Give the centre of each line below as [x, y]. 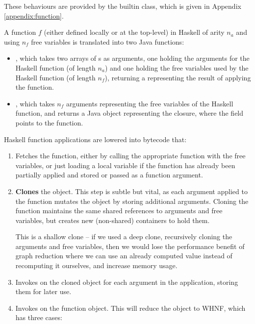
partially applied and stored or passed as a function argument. [109, 175]
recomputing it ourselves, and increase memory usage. [96, 265]
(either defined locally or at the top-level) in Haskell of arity [134, 32]
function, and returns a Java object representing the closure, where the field [129, 113]
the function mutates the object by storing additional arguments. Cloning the [132, 201]
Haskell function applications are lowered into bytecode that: [95, 139]
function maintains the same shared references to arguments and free [119, 211]
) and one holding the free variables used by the [177, 67]
